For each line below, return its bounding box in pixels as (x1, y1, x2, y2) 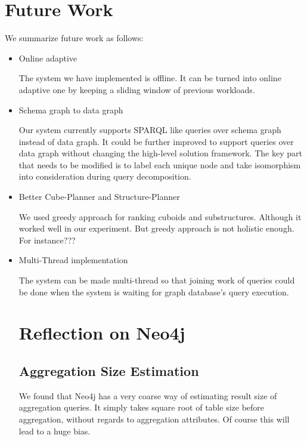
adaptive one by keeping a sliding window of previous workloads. (18, 83, 255, 95)
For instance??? (18, 233, 76, 246)
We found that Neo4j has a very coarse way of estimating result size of (18, 389, 277, 402)
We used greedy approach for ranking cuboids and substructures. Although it (18, 210, 302, 223)
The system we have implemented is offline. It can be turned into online (18, 72, 281, 84)
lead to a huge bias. (18, 424, 91, 437)
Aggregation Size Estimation (18, 361, 199, 380)
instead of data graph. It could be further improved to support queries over (18, 135, 294, 147)
